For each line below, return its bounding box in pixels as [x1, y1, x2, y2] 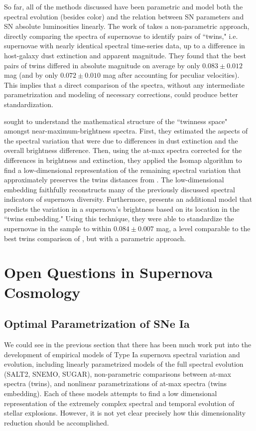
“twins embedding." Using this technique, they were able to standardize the [4, 213, 234, 224]
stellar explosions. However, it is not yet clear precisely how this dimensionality [4, 408, 246, 418]
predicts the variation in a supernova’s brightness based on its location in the [4, 203, 240, 214]
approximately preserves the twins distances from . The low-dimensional [4, 174, 224, 185]
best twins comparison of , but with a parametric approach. [4, 233, 186, 243]
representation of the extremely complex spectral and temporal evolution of [4, 398, 235, 408]
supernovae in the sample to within [4, 223, 112, 234]
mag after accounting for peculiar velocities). [103, 70, 240, 80]
